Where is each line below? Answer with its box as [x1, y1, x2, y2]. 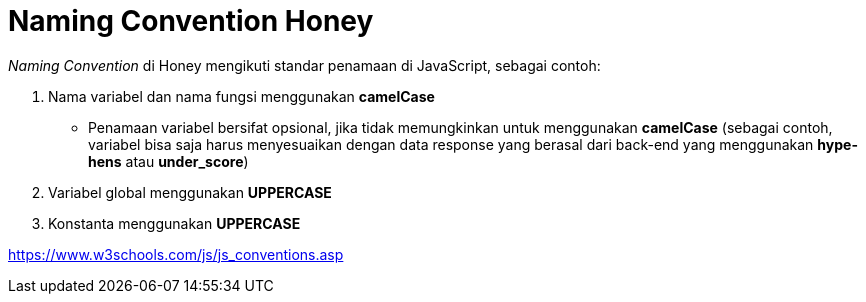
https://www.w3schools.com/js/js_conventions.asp [8, 245, 344, 263]
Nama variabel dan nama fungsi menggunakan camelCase [48, 87, 435, 105]
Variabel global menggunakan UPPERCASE [48, 183, 332, 201]
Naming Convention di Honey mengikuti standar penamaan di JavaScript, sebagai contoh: [8, 56, 601, 74]
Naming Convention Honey [8, 4, 374, 38]
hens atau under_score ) [88, 152, 249, 170]
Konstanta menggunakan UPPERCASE [48, 214, 301, 232]
